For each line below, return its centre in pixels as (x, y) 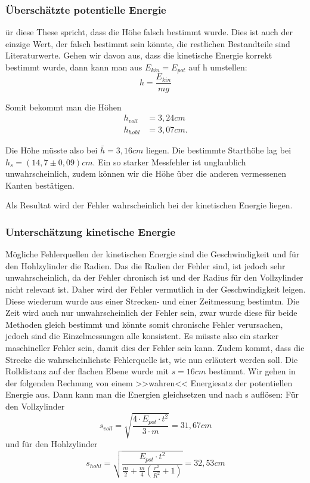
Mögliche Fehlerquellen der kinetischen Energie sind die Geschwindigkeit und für (153, 254)
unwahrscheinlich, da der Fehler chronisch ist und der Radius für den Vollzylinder (154, 277)
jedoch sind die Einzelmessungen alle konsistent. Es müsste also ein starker (142, 336)
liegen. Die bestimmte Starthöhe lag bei (219, 150)
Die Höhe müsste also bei (52, 150)
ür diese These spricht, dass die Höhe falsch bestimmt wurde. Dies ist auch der (149, 32)
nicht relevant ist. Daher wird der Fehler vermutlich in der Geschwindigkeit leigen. (156, 289)
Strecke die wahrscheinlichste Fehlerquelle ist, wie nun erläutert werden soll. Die (152, 359)
